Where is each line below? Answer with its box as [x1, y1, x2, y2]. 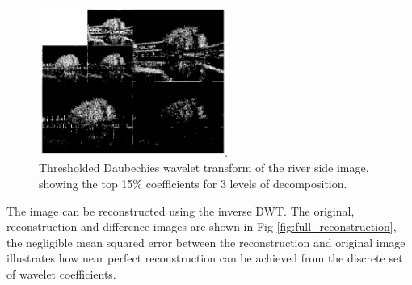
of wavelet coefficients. [6, 265, 116, 282]
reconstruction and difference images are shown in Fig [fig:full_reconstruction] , [6, 218, 397, 235]
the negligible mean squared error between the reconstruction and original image [6, 233, 406, 250]
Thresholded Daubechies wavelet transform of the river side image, [39, 159, 369, 176]
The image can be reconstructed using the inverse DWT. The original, [6, 202, 355, 219]
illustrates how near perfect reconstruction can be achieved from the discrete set [6, 249, 403, 266]
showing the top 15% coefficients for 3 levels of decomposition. [39, 175, 347, 191]
